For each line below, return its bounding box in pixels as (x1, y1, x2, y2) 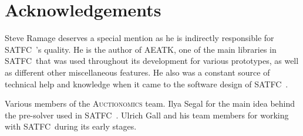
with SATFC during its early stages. (5, 120, 137, 132)
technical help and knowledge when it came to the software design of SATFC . (5, 77, 288, 90)
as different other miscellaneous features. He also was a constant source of (5, 66, 270, 78)
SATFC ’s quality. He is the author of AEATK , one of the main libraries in (5, 43, 277, 55)
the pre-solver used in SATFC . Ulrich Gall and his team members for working (5, 108, 289, 121)
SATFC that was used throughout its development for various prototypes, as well (5, 55, 299, 67)
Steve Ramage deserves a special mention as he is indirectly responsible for (5, 32, 274, 44)
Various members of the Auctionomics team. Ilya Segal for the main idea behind (5, 97, 295, 110)
